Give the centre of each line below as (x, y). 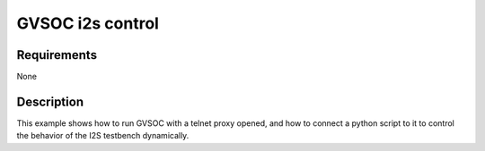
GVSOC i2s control (88, 23)
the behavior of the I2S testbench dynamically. (103, 136)
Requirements (57, 55)
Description (50, 101)
